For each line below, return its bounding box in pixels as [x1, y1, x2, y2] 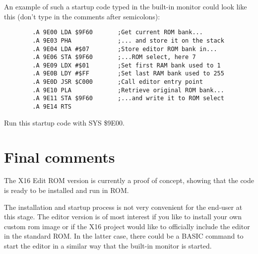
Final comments [4, 146, 115, 167]
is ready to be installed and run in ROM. [4, 185, 129, 195]
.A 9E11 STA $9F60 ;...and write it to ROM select [32, 95, 224, 102]
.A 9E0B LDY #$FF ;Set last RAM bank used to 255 [32, 70, 224, 77]
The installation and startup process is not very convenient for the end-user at [4, 201, 243, 212]
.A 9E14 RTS [32, 103, 72, 111]
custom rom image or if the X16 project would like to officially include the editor [4, 221, 250, 231]
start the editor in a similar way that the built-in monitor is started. [4, 241, 212, 251]
